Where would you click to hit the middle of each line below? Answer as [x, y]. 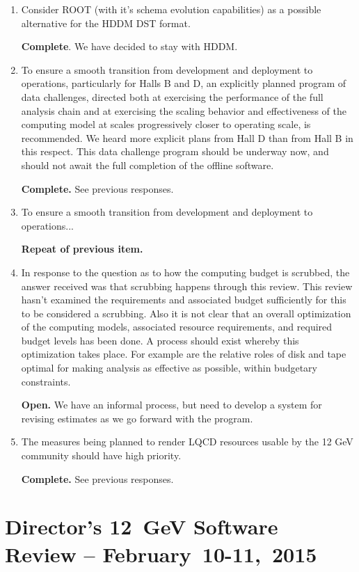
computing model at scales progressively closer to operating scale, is [166, 124]
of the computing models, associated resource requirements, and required [177, 327]
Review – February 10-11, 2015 [161, 554]
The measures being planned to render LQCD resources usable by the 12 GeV [187, 442]
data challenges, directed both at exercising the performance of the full [172, 96]
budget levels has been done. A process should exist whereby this [160, 340]
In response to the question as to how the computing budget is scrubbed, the [185, 272]
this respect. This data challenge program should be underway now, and [175, 151]
